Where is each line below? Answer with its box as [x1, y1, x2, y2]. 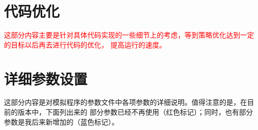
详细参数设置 [4, 68, 88, 88]
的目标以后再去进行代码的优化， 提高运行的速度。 [4, 39, 166, 49]
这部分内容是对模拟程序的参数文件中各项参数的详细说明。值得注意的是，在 [4, 97, 247, 107]
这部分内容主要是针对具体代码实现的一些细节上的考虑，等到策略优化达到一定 [4, 30, 254, 40]
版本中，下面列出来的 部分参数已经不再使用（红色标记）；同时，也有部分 [17, 107, 253, 117]
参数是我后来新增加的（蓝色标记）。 [4, 116, 119, 127]
